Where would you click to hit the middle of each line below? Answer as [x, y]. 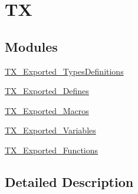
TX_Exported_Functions [52, 150]
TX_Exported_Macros [47, 110]
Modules [31, 46]
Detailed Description [69, 181]
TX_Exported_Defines [47, 91]
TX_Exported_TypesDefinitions [64, 71]
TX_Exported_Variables [50, 130]
